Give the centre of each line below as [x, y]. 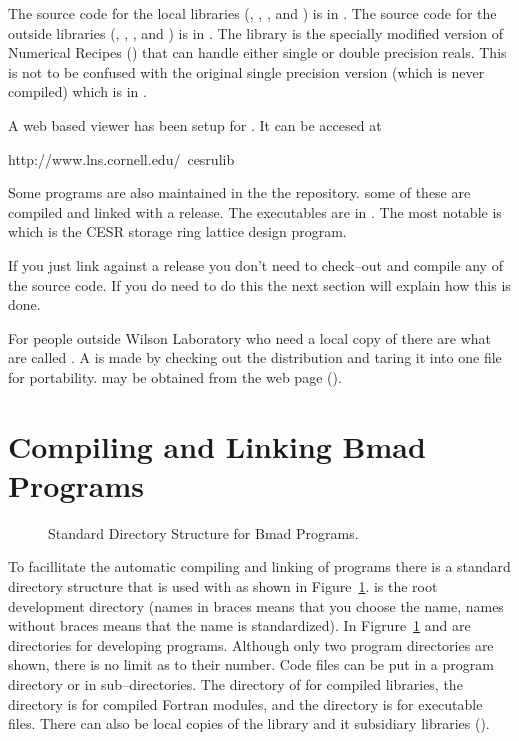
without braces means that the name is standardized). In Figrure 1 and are [239, 625]
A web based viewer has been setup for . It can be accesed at [195, 124]
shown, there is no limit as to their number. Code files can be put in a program [251, 664]
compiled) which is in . [77, 91]
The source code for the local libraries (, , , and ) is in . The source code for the [252, 13]
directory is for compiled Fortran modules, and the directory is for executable [245, 703]
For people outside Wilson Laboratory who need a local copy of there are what [249, 337]
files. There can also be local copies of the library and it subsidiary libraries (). [249, 723]
